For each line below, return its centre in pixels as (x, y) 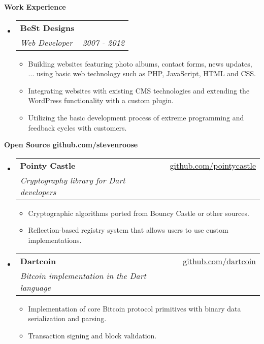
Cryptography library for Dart (73, 180)
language (35, 287)
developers (38, 192)
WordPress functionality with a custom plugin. (101, 100)
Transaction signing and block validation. (92, 335)
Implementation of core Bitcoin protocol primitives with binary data (135, 308)
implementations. (55, 240)
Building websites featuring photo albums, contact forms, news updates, (140, 63)
